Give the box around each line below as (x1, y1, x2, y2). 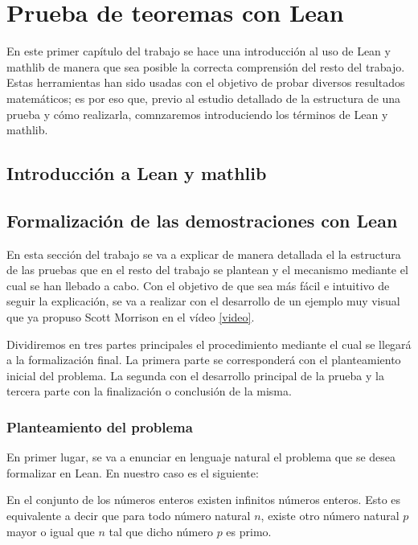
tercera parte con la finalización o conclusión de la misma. (6, 383, 292, 400)
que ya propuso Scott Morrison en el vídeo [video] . (6, 309, 255, 326)
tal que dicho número (109, 522, 213, 539)
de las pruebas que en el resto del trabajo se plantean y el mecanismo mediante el (6, 261, 408, 278)
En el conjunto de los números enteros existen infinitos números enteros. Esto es (6, 491, 401, 508)
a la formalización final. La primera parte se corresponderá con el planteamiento (6, 351, 401, 368)
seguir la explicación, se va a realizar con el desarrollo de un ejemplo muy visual (6, 293, 400, 309)
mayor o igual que (6, 522, 95, 539)
